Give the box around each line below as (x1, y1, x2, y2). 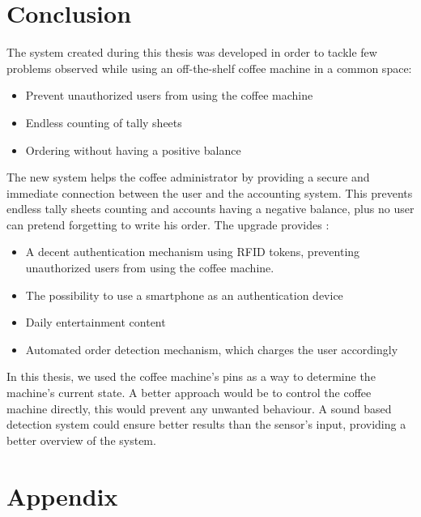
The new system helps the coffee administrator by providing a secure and (6, 169, 370, 186)
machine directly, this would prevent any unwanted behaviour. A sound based (6, 399, 392, 417)
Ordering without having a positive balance (25, 141, 241, 158)
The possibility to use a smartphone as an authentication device (25, 286, 343, 303)
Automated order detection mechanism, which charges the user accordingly (25, 340, 398, 357)
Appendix (6, 479, 118, 512)
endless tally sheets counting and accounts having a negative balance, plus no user (6, 200, 415, 217)
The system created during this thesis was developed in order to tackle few (6, 44, 377, 61)
